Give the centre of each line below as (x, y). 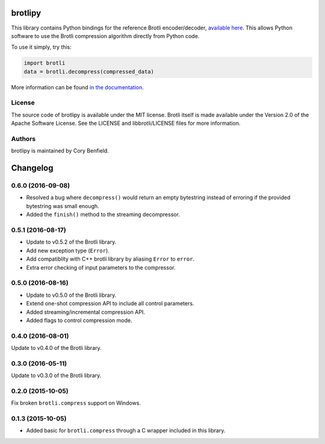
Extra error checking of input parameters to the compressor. (101, 267)
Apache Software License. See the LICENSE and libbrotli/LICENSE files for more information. (126, 123)
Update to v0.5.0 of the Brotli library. (71, 295)
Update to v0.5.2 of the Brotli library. (71, 242)
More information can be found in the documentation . (78, 87)
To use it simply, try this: (41, 47)
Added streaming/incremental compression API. (86, 312)
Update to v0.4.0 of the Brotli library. (56, 348)
